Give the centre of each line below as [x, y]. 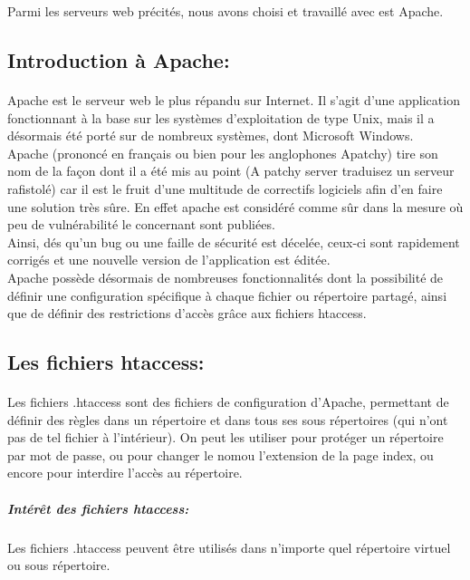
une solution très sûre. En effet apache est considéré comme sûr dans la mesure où [235, 206]
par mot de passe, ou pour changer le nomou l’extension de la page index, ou [221, 454]
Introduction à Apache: [119, 59]
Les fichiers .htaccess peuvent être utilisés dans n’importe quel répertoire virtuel [229, 547]
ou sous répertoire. [59, 565]
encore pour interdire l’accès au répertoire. [125, 473]
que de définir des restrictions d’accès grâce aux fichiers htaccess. [187, 313]
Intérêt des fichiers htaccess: [98, 508]
